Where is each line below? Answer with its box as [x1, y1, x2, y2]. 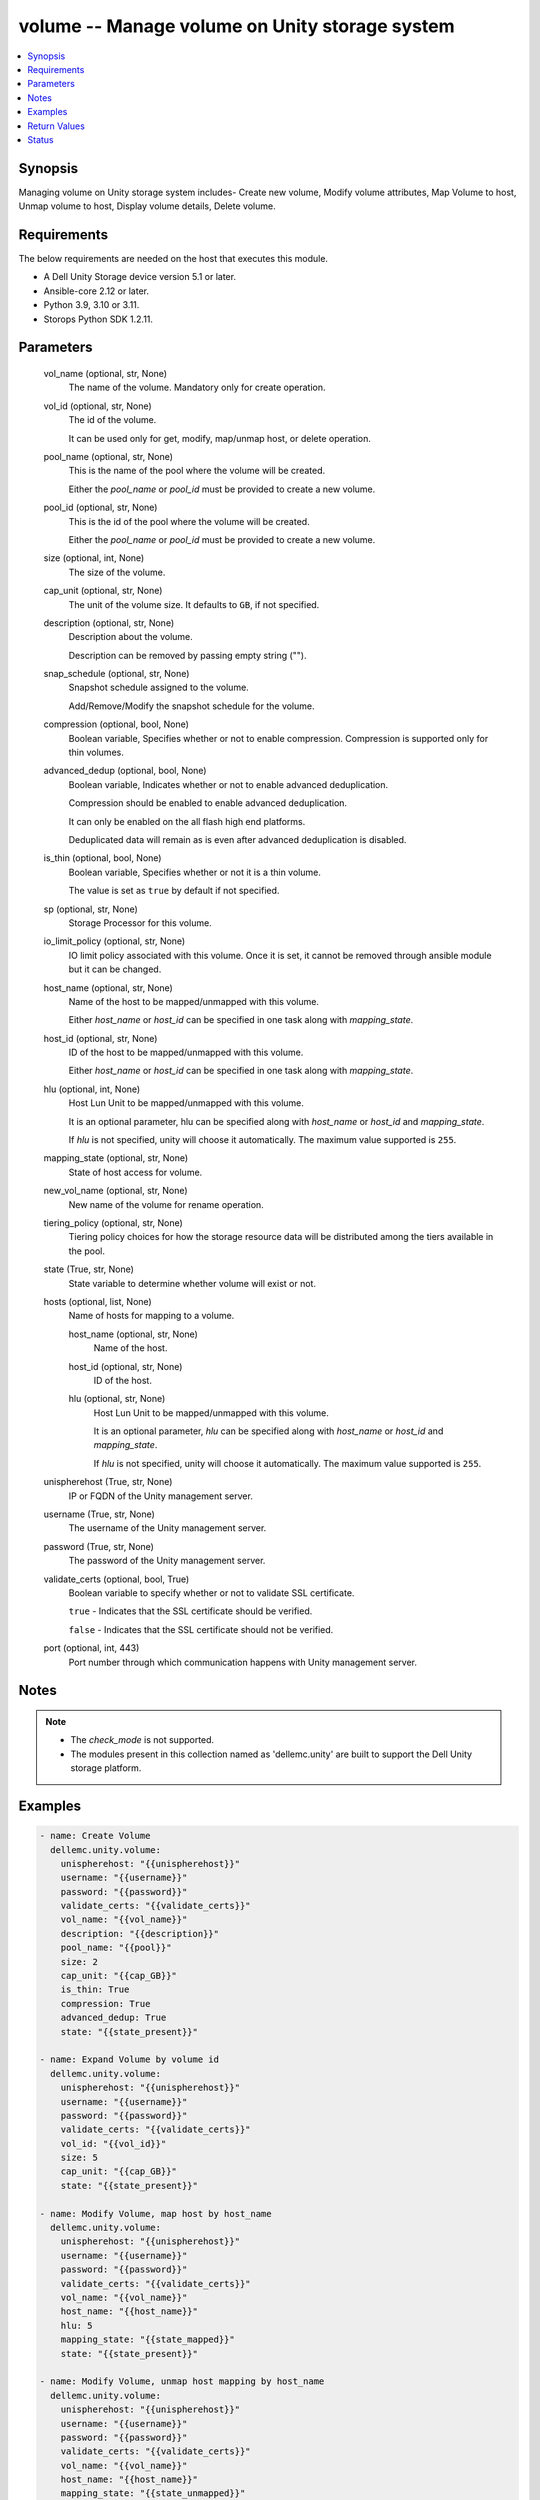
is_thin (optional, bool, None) [43, 852, 162, 864]
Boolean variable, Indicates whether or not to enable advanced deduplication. [68, 778, 389, 790]
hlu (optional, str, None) [68, 1393, 166, 1405]
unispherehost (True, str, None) [43, 1476, 173, 1488]
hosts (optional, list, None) [43, 1295, 152, 1307]
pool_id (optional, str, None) [43, 501, 158, 514]
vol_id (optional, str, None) [43, 400, 152, 412]
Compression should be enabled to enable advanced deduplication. [68, 797, 348, 809]
